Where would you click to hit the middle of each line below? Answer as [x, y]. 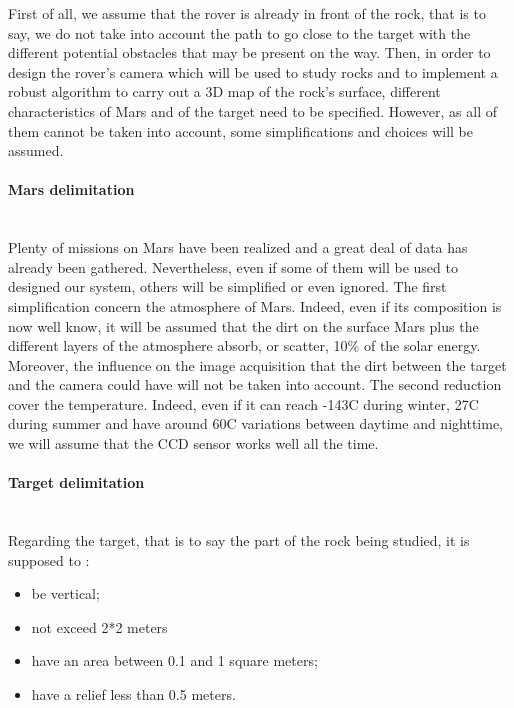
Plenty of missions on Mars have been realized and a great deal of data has [238, 247]
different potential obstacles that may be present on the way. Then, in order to [249, 52]
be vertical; [65, 593]
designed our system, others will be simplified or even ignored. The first [227, 286]
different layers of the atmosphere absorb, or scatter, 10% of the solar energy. [244, 345]
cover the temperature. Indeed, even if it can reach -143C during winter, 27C [243, 403]
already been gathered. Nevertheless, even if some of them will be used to [233, 266]
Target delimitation [76, 482]
